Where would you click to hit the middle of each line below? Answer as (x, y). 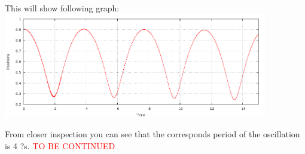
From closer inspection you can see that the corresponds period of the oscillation (152, 134)
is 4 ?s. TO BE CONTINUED (60, 145)
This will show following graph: (62, 8)
